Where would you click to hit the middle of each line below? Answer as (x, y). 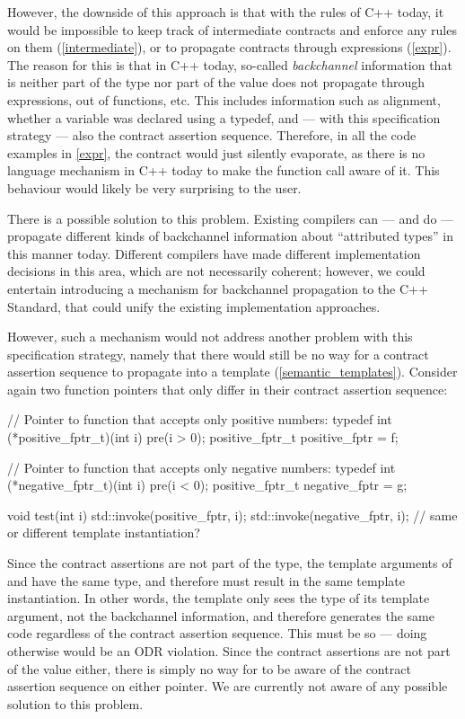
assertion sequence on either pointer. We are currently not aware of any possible (228, 686)
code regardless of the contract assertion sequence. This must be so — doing (217, 633)
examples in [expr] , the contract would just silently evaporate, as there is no (216, 152)
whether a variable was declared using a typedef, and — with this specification (224, 117)
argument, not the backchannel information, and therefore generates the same (221, 615)
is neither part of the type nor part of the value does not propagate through (216, 82)
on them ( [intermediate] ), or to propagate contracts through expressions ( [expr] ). (229, 47)
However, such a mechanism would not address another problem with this (210, 337)
